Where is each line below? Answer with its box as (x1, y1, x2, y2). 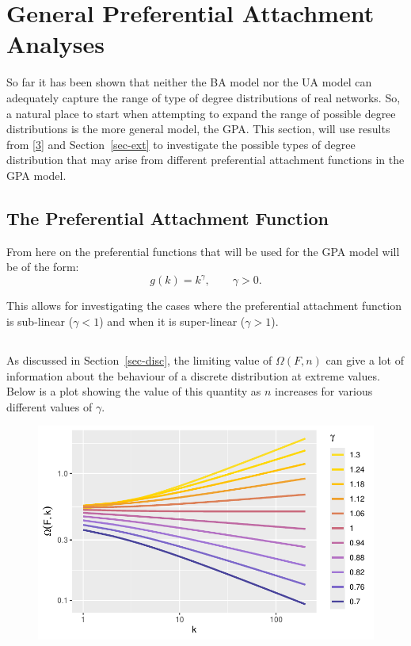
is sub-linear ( (6, 312, 74, 329)
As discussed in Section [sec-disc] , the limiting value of (6, 351, 272, 368)
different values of (6, 398, 93, 415)
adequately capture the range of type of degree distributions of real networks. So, (6, 89, 401, 105)
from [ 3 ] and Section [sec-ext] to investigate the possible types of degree (6, 136, 356, 152)
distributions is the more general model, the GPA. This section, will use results (6, 120, 390, 137)
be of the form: (6, 258, 79, 275)
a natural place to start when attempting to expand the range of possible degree (6, 105, 396, 121)
